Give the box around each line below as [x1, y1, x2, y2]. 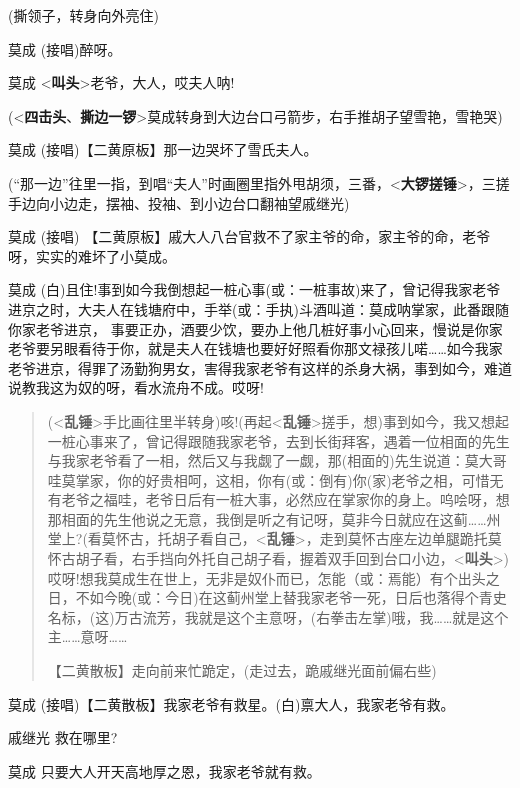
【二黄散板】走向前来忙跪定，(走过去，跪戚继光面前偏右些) [47, 660, 437, 681]
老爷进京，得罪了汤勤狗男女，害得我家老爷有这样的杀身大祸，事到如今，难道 [8, 357, 512, 378]
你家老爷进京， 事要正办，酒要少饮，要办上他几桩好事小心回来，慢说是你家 [8, 318, 503, 339]
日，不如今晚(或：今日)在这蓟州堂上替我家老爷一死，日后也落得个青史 [47, 587, 507, 608]
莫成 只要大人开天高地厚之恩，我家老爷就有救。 [8, 760, 321, 781]
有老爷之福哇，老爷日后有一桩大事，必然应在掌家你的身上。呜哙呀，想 [47, 489, 510, 510]
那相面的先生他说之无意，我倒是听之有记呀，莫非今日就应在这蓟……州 [47, 508, 501, 529]
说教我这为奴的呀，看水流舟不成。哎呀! [8, 377, 264, 398]
